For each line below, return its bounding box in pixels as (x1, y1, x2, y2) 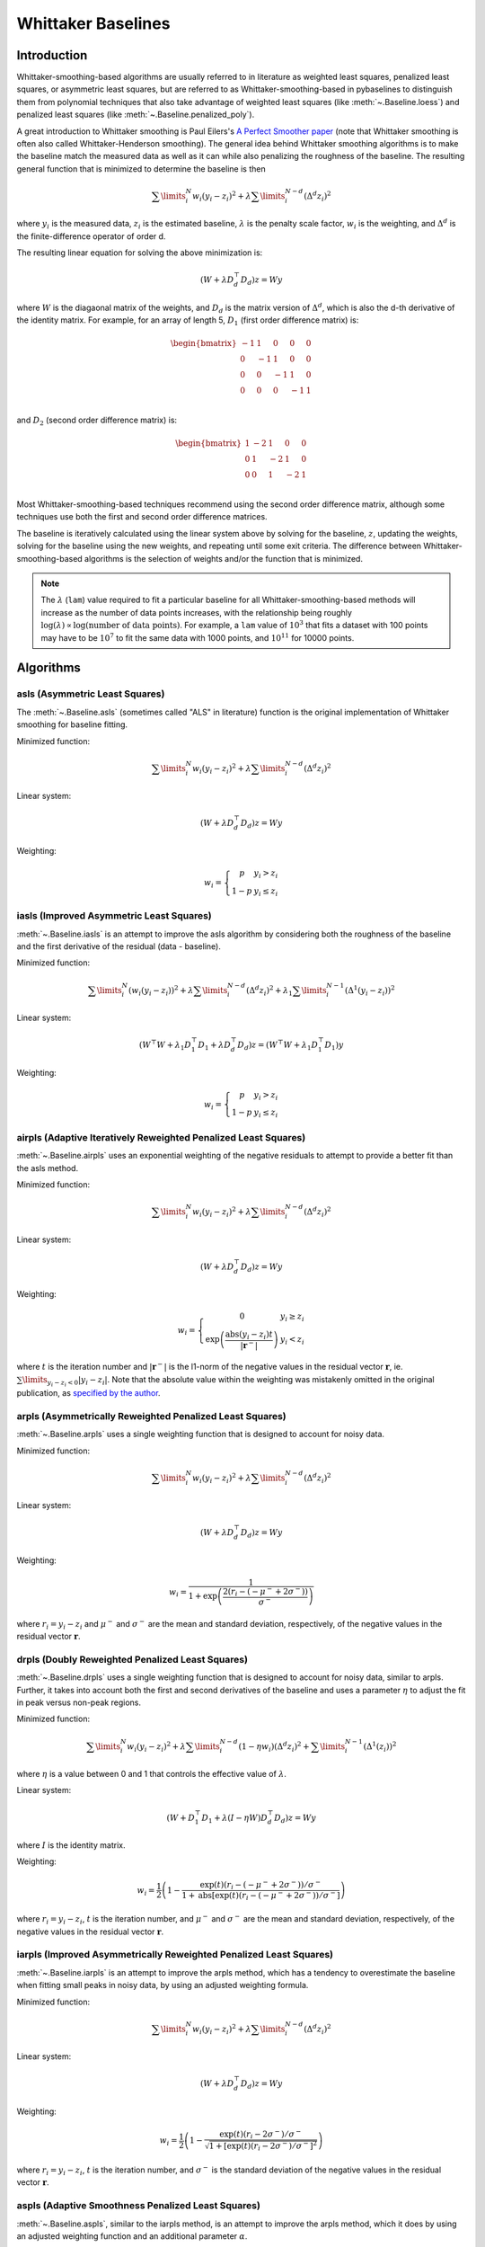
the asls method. (16, 1162, 79, 1173)
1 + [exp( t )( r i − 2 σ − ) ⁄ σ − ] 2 (208, 2139, 318, 2153)
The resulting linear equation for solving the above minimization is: (16, 247, 263, 258)
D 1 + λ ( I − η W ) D (201, 1812, 269, 1825)
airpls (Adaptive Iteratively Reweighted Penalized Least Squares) (16, 1131, 306, 1143)
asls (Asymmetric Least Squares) (16, 688, 165, 700)
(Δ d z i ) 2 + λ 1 (245, 983, 294, 998)
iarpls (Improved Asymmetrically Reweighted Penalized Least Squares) (16, 1949, 334, 1961)
